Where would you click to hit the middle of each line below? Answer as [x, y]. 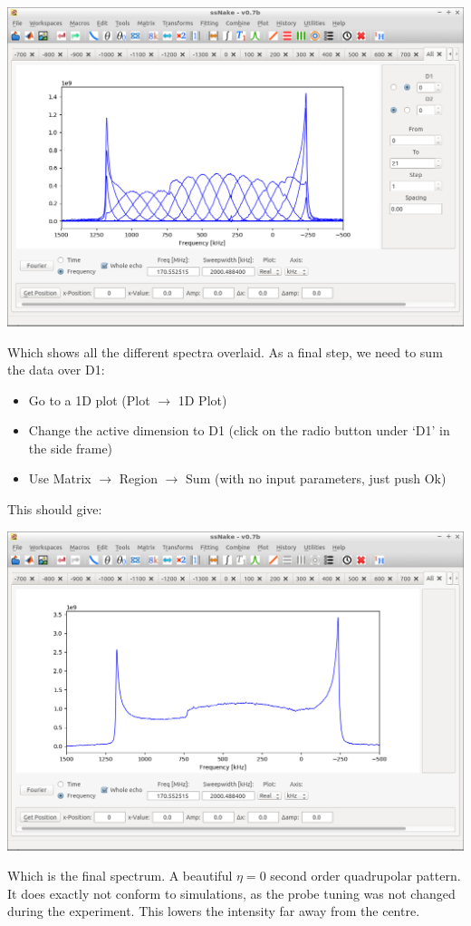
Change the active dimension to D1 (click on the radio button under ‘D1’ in [239, 430]
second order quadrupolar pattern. [365, 876]
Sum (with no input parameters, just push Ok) [316, 478]
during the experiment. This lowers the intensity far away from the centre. [214, 911]
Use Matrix [60, 478]
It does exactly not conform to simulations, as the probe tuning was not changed [231, 893]
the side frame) [71, 448]
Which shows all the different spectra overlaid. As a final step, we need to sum [225, 351]
